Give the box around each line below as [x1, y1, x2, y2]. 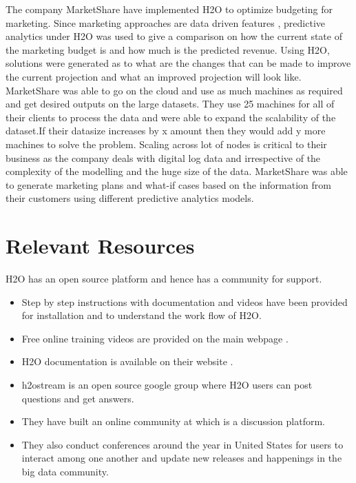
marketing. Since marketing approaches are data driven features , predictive [6, 15, 325, 30]
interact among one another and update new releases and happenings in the [21, 451, 342, 465]
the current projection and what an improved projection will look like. [6, 69, 302, 83]
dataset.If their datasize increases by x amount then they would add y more [6, 123, 326, 138]
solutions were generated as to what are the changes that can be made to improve [6, 56, 351, 70]
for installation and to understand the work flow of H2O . [21, 308, 262, 322]
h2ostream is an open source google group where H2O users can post [21, 378, 313, 391]
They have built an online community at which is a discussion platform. [21, 414, 325, 429]
